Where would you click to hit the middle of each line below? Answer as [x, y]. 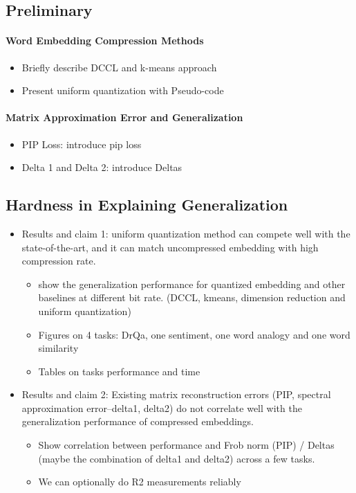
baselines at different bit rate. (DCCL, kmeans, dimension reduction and [192, 297]
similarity [58, 348]
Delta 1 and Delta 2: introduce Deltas [102, 167]
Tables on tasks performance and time [119, 371]
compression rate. [59, 261]
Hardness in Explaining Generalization [147, 205]
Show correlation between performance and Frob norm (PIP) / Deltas [186, 445]
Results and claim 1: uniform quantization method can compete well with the [186, 233]
